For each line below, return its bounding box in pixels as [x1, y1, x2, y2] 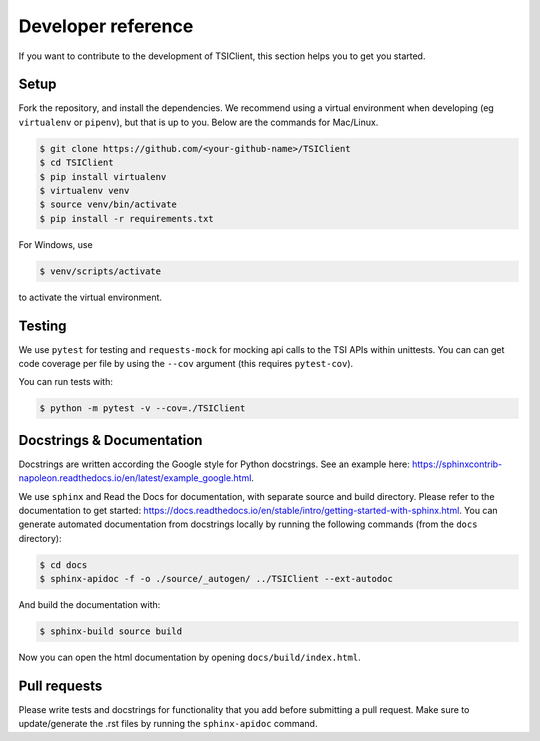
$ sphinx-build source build [39, 626, 183, 637]
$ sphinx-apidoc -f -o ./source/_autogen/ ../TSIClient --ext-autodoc [39, 573, 394, 585]
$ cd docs [39, 559, 88, 570]
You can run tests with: [18, 376, 114, 388]
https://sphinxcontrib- [411, 458, 503, 470]
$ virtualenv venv [39, 185, 130, 196]
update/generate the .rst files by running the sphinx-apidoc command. [18, 718, 318, 730]
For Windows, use [18, 238, 94, 250]
